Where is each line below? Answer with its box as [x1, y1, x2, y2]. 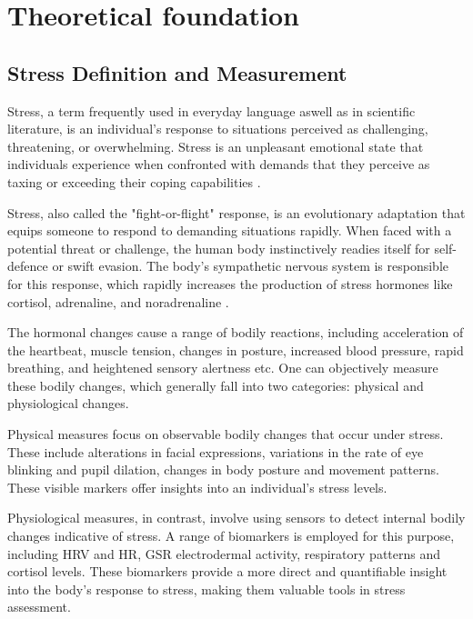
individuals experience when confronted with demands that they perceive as [7, 155, 430, 174]
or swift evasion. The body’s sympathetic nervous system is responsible [52, 256, 449, 275]
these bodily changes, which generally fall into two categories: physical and [7, 375, 424, 394]
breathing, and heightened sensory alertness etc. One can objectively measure [7, 358, 438, 377]
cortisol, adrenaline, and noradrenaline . [7, 292, 229, 311]
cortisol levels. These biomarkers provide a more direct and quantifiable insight [7, 562, 448, 581]
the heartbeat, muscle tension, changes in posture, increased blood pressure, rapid [7, 340, 464, 359]
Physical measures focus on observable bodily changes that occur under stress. [7, 424, 444, 444]
